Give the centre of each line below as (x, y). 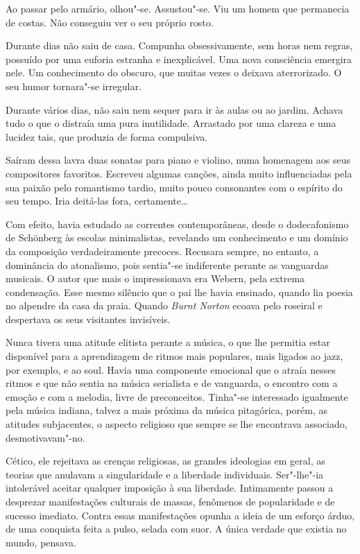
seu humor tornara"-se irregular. (74, 86)
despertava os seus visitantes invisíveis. (88, 319)
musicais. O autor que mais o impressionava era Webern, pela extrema (155, 278)
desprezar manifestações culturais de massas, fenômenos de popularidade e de (170, 501)
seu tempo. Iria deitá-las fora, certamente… (97, 201)
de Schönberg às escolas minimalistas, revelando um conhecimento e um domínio (177, 237)
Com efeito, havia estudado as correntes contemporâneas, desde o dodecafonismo (177, 224)
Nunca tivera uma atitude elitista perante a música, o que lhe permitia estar (168, 342)
